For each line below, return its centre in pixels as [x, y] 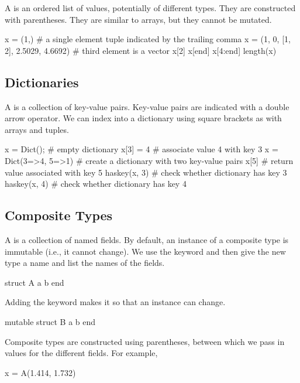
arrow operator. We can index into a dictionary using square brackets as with [143, 118]
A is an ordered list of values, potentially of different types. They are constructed [150, 8]
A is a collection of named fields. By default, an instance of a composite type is [147, 239]
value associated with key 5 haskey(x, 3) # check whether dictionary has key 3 [146, 172]
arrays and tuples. [37, 129]
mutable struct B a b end [50, 321]
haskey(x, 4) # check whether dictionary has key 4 [96, 184]
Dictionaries [42, 82]
